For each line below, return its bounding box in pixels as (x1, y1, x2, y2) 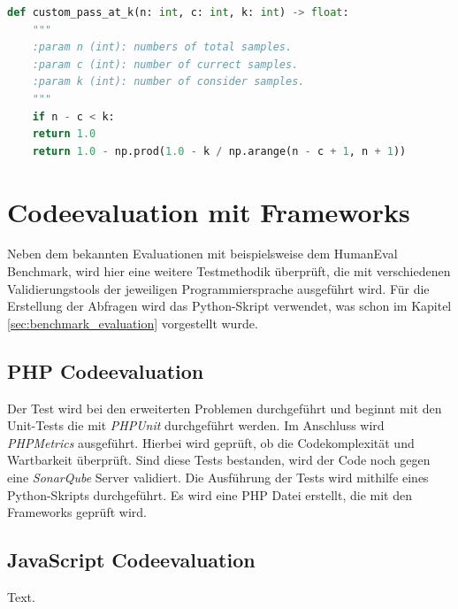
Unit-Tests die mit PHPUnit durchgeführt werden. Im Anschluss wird (7, 416, 385, 435)
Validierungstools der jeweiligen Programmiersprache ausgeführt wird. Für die (7, 279, 430, 297)
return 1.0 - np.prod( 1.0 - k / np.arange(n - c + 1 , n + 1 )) (32, 144, 407, 158)
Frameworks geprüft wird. (7, 503, 147, 521)
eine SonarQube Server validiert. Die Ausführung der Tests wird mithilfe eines (7, 468, 429, 487)
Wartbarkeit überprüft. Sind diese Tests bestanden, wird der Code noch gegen (7, 451, 431, 469)
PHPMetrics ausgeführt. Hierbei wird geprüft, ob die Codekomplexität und (7, 433, 415, 451)
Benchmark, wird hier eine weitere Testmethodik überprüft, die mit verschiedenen (7, 262, 451, 281)
